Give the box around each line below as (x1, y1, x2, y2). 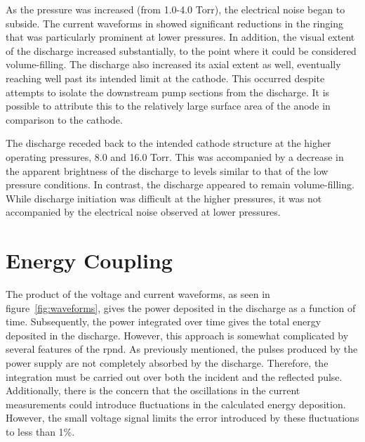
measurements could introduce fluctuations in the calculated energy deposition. (6, 396, 346, 411)
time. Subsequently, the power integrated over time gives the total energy (6, 314, 321, 329)
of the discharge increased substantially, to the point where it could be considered (6, 43, 357, 58)
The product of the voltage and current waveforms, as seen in (6, 287, 270, 301)
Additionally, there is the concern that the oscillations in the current (6, 383, 300, 398)
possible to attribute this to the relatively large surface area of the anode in (6, 98, 331, 113)
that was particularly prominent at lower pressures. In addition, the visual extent (6, 30, 355, 44)
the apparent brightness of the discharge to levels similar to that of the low (6, 163, 328, 178)
